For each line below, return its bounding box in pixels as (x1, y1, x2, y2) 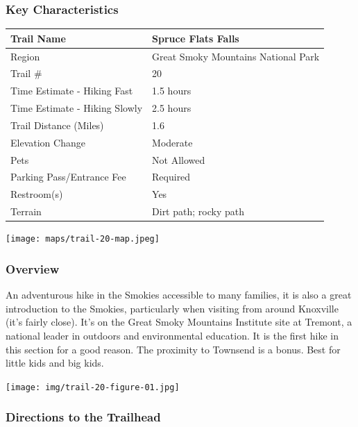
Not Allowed (152, 152, 205, 167)
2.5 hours (152, 101, 191, 115)
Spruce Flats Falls (152, 31, 239, 45)
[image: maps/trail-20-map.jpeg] (6, 234, 160, 244)
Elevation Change (10, 135, 85, 149)
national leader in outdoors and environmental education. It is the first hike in (6, 328, 339, 342)
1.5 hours (152, 83, 191, 98)
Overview (6, 260, 60, 277)
